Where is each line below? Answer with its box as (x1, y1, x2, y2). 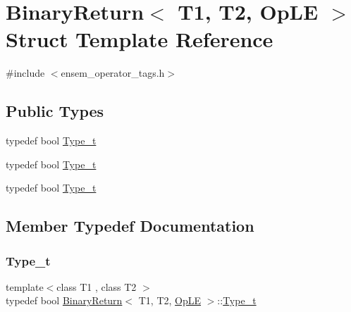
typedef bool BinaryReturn (6, 293, 123, 308)
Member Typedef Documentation (6, 215, 254, 237)
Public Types (6, 100, 104, 122)
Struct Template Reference (6, 25, 273, 54)
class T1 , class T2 (56, 279, 137, 294)
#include (6, 65, 45, 80)
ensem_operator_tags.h (61, 65, 165, 80)
